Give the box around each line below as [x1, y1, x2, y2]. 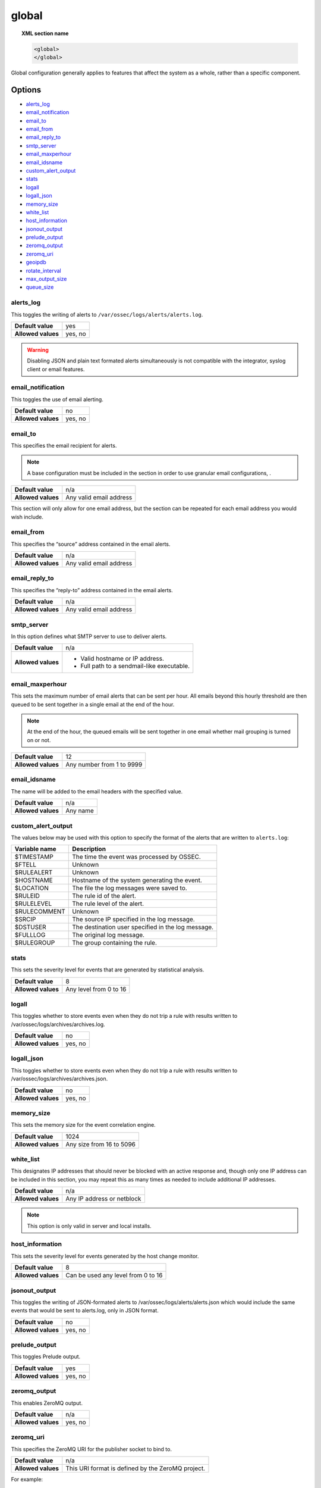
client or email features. [27, 365, 85, 373]
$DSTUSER [14, 923, 47, 931]
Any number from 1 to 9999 [65, 761, 143, 769]
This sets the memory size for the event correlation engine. [11, 1121, 156, 1128]
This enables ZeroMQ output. [11, 1399, 83, 1406]
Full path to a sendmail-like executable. [80, 662, 190, 670]
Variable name [14, 845, 56, 854]
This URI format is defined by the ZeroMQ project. [65, 1464, 205, 1473]
